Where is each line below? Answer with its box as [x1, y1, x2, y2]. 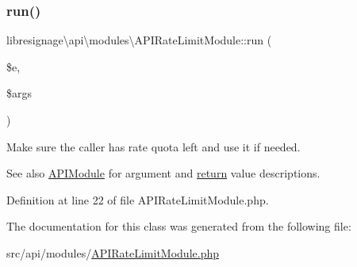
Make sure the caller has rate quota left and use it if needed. [6, 138, 301, 154]
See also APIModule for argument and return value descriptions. [6, 165, 321, 181]
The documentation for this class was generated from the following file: [6, 218, 351, 235]
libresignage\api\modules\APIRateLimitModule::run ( [6, 32, 272, 48]
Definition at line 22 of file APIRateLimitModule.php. [6, 191, 269, 208]
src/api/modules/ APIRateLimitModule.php [6, 244, 220, 261]
